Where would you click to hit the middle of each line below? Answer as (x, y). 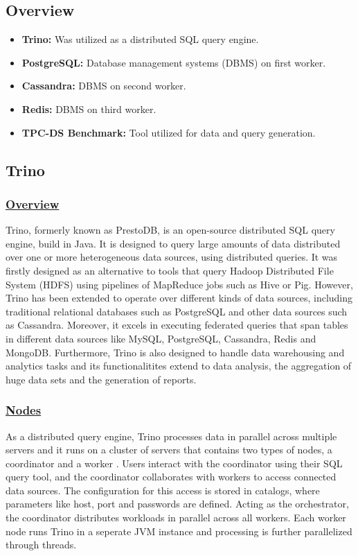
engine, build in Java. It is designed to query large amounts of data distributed (173, 243)
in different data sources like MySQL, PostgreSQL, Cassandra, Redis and (161, 338)
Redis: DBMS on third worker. (89, 108)
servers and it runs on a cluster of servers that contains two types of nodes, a (169, 450)
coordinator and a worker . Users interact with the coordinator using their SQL (174, 463)
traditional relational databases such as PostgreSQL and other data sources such (177, 311)
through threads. (41, 545)
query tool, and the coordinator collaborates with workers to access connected (171, 477)
